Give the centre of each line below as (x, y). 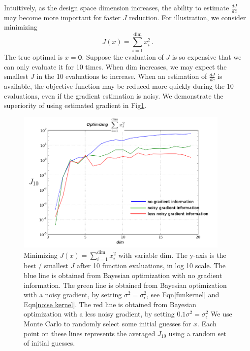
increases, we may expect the (183, 66)
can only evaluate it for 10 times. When (64, 66)
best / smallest (46, 265)
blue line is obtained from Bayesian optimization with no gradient (123, 275)
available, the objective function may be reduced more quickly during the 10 (119, 86)
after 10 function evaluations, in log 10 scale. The (151, 265)
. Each (207, 323)
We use (221, 314)
